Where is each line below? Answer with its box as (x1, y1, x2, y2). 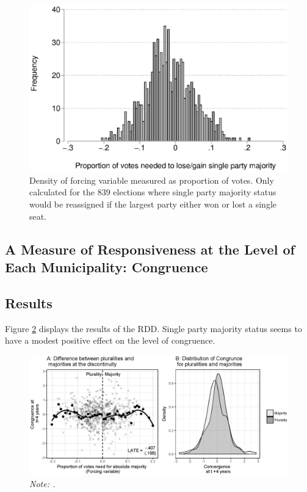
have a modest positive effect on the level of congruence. (5, 334, 215, 347)
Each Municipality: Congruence (5, 258, 208, 277)
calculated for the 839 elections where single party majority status (29, 186, 276, 198)
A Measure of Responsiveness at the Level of (5, 239, 295, 258)
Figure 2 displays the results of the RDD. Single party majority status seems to (5, 322, 302, 335)
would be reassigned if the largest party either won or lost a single (29, 198, 277, 211)
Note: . (29, 477, 56, 490)
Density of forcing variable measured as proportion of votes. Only (29, 173, 274, 186)
